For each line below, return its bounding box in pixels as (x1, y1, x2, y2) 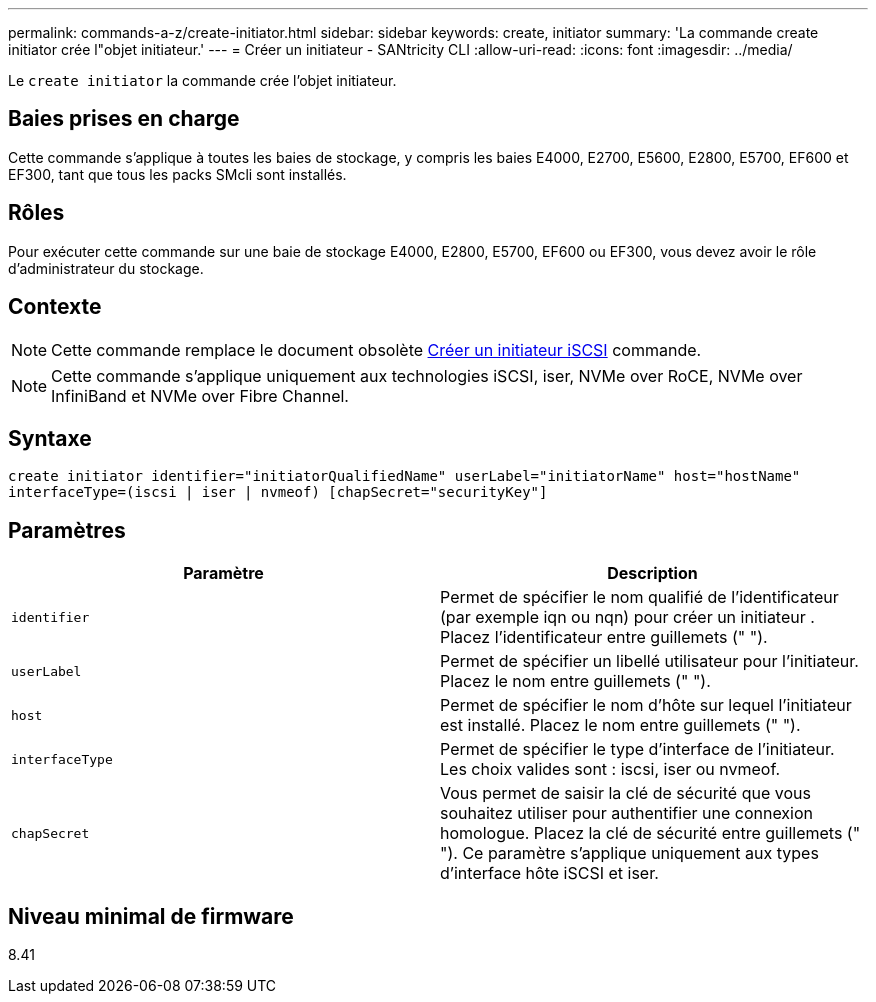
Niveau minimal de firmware (8, 903, 294, 929)
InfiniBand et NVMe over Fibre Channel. (51, 385, 349, 406)
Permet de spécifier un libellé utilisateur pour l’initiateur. (440, 651, 859, 672)
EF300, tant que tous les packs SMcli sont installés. (8, 165, 347, 183)
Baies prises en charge (8, 106, 240, 132)
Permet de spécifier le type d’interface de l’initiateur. (440, 739, 835, 760)
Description (607, 563, 698, 584)
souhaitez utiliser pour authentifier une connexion (440, 803, 814, 824)
